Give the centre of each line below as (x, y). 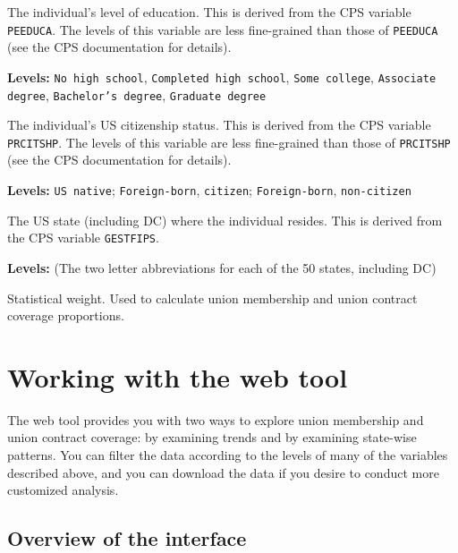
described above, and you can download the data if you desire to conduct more (223, 472)
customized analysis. (63, 490)
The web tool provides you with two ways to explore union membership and (216, 419)
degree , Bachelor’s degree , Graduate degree (137, 94)
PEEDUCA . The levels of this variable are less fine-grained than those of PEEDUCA (223, 29)
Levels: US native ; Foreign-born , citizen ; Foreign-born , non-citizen (209, 190)
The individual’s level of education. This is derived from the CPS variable (209, 12)
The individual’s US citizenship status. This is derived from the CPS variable (219, 125)
